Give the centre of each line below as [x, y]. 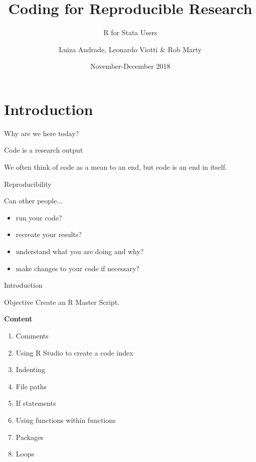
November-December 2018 [130, 66]
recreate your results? [49, 234]
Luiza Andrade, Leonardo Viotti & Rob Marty [130, 49]
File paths [31, 386]
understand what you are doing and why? [80, 251]
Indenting [31, 369]
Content [18, 319]
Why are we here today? [42, 133]
